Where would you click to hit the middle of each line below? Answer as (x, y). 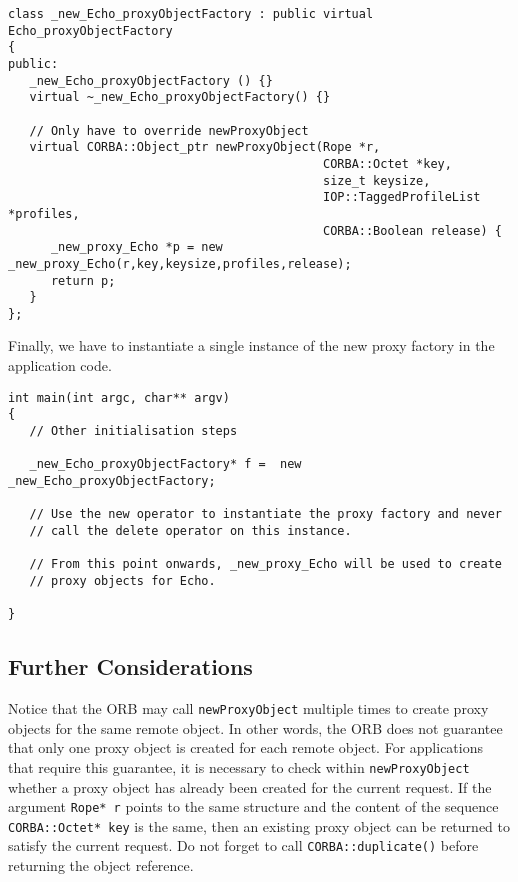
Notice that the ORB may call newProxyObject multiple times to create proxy (248, 708)
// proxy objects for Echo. (122, 580)
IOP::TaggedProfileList (402, 197)
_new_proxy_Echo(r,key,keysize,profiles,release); (180, 263)
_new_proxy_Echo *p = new (136, 247)
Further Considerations (130, 666)
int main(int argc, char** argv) (119, 397)
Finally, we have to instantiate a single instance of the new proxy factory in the (251, 345)
